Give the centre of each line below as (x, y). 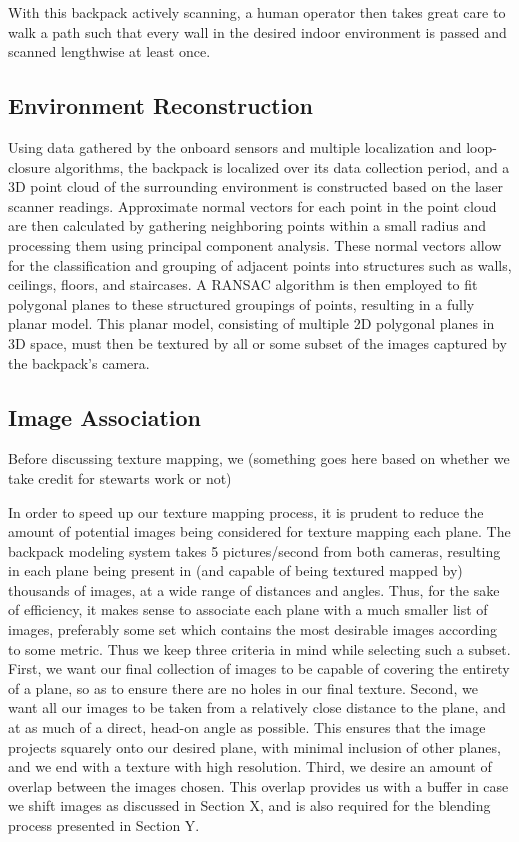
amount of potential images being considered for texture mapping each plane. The (259, 531)
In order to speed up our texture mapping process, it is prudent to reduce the (246, 511)
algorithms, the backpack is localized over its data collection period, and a (282, 166)
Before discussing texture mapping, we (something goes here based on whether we (259, 458)
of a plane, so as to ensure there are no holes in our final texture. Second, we (243, 687)
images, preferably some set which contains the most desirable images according (253, 629)
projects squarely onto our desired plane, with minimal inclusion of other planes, (254, 746)
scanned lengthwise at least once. (109, 51)
